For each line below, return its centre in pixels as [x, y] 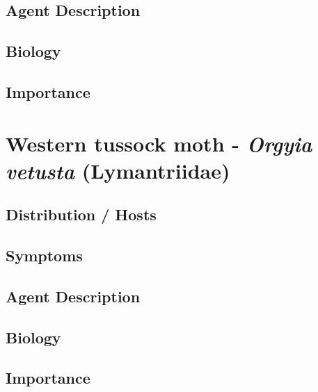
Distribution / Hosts [81, 214]
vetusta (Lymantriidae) [118, 170]
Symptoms [44, 255]
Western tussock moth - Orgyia [159, 143]
